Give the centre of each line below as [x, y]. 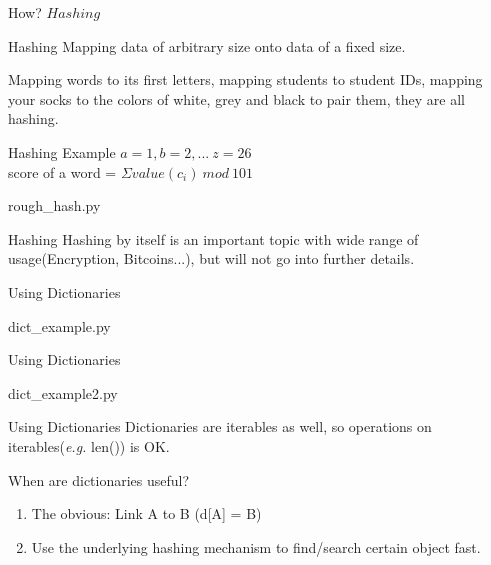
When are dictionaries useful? [99, 479]
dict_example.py [59, 325]
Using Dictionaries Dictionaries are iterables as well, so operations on [220, 426]
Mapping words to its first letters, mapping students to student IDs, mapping [245, 79]
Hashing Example [62, 151]
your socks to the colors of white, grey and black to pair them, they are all [236, 98]
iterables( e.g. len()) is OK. [89, 445]
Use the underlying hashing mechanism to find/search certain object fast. [256, 546]
